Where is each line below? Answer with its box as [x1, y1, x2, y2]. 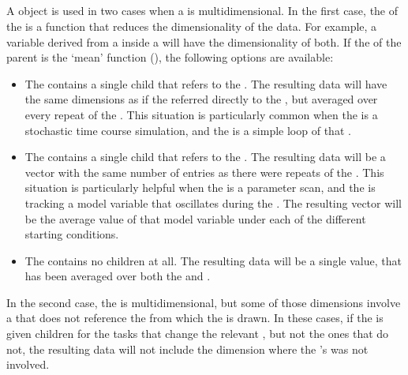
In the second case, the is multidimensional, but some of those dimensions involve [6, 294, 401, 310]
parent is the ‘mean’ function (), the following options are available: [6, 49, 334, 66]
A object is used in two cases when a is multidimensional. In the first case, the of [6, 2, 399, 19]
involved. [6, 356, 50, 373]
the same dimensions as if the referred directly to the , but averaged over [24, 91, 378, 107]
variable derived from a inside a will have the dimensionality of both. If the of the [6, 33, 402, 50]
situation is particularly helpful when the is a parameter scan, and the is [24, 179, 376, 196]
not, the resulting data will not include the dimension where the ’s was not [6, 340, 369, 357]
